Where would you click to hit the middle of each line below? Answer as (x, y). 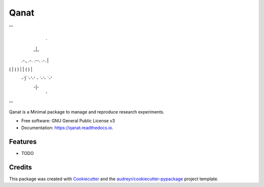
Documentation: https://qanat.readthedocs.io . (67, 128)
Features (23, 141)
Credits (21, 167)
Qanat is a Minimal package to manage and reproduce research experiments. (87, 112)
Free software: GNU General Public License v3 (68, 121)
